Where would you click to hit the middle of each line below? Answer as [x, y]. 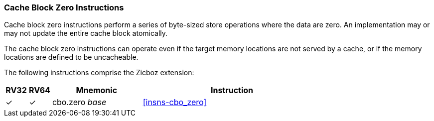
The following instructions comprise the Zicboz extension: [99, 73]
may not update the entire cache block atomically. [86, 33]
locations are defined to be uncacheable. [71, 57]
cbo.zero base [79, 102]
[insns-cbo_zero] [175, 102]
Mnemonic [97, 90]
